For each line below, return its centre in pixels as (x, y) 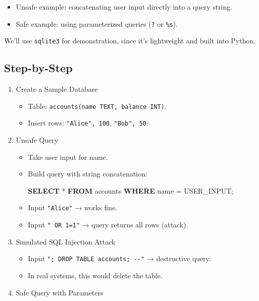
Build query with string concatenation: (88, 174)
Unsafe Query (37, 140)
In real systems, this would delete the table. (95, 275)
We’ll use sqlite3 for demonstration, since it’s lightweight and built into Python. (130, 41)
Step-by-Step (38, 68)
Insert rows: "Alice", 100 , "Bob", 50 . (88, 123)
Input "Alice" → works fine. (73, 207)
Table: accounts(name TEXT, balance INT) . (97, 106)
